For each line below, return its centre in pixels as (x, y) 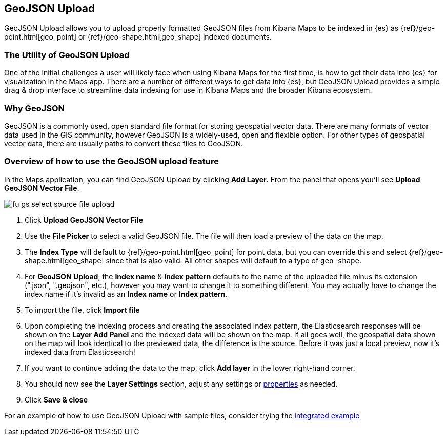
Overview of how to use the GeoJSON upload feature (111, 161)
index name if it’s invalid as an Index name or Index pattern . (126, 294)
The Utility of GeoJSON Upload (67, 55)
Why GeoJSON (35, 108)
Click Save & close (56, 399)
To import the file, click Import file (82, 310)
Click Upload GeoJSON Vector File (84, 220)
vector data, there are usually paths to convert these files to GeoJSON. (124, 143)
